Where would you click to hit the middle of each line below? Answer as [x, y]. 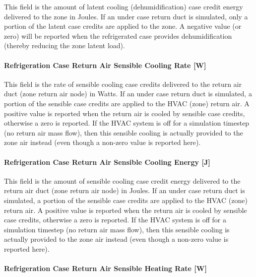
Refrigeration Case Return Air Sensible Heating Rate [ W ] [105, 268]
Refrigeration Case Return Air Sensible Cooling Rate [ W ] [105, 65]
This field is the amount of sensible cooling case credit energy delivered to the [122, 180]
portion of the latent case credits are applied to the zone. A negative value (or [123, 26]
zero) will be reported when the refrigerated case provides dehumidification [118, 35]
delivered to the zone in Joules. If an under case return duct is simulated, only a [126, 16]
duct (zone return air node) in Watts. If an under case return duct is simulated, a [128, 94]
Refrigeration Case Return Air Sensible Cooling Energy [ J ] [107, 162]
